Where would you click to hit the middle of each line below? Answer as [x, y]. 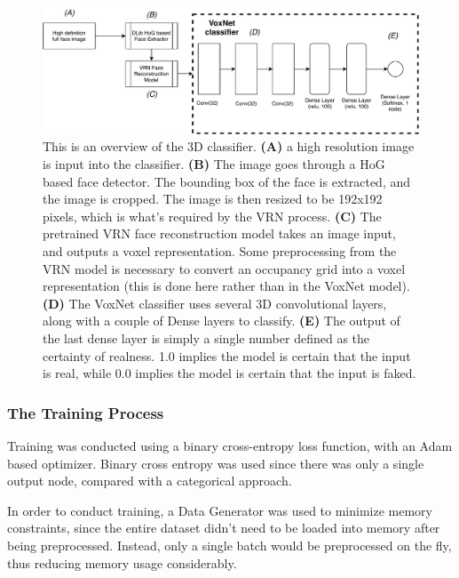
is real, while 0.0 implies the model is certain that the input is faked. [229, 373]
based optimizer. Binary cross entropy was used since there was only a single [216, 463]
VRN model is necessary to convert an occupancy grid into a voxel [224, 268]
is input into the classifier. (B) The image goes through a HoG [214, 164]
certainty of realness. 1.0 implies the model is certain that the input [227, 355]
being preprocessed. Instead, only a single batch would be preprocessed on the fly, [229, 545]
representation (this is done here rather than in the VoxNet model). [226, 286]
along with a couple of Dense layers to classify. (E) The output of [222, 321]
